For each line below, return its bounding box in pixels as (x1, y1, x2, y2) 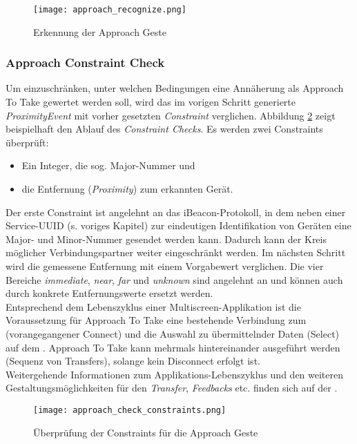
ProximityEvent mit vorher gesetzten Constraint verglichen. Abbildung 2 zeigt (6, 108, 336, 122)
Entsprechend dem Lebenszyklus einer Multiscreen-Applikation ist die (6, 299, 301, 313)
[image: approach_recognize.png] (33, 5, 186, 15)
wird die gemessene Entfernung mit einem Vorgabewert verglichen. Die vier (6, 259, 324, 273)
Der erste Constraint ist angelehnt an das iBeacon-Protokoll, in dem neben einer (6, 204, 346, 219)
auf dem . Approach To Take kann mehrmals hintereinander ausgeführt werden (6, 340, 340, 354)
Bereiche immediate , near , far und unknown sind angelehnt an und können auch (6, 272, 343, 287)
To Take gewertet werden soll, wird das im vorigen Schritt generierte (6, 95, 296, 109)
